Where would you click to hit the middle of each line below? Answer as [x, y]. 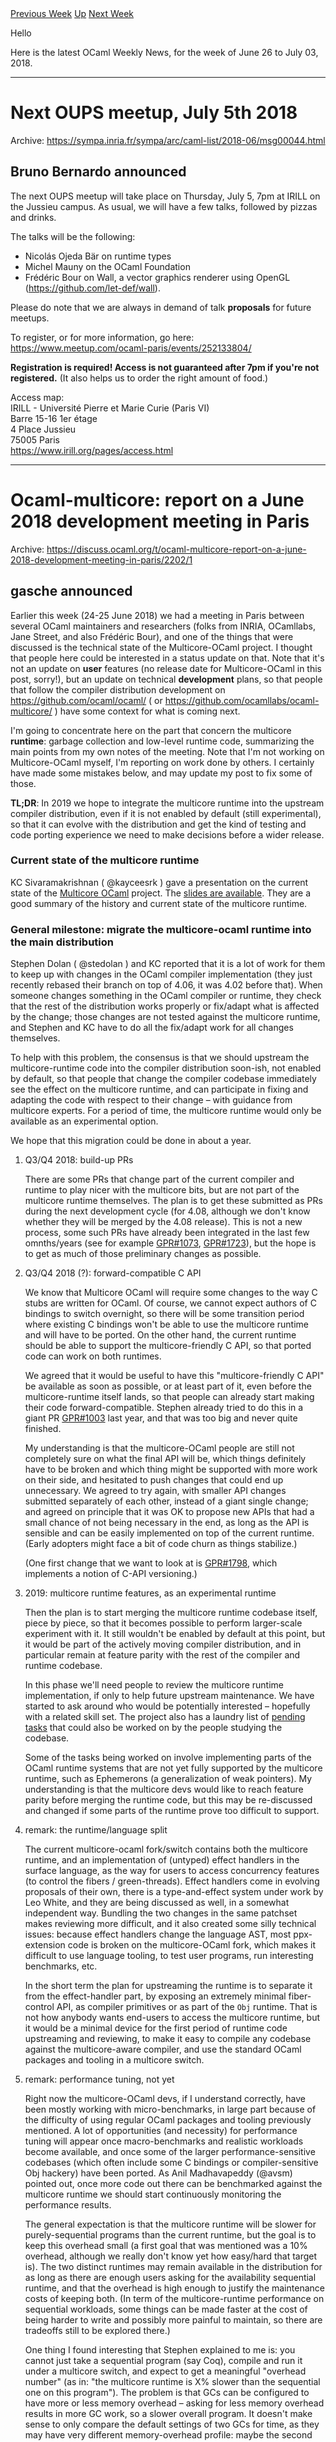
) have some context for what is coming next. [147, 711]
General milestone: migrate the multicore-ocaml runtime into [161, 929]
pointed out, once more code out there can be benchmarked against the [173, 2184]
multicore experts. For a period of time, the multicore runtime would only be [166, 1111]
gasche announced [71, 591]
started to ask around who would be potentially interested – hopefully [167, 1706]
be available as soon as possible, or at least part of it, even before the [168, 1386]
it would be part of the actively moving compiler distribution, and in [163, 1644]
